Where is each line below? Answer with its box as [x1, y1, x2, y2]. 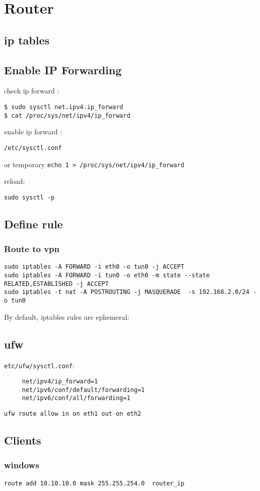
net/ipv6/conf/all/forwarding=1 [22, 395, 131, 402]
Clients [4, 432, 41, 448]
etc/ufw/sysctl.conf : [4, 360, 75, 370]
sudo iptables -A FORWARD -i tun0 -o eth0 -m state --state [4, 272, 210, 279]
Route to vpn [4, 242, 60, 255]
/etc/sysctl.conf [4, 144, 62, 152]
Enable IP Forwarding [4, 62, 122, 77]
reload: [4, 176, 25, 186]
